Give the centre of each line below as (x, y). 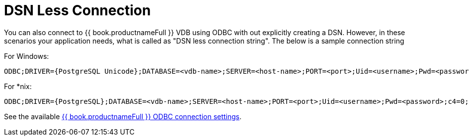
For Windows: (27, 56)
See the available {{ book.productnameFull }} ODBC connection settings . (123, 116)
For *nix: (18, 86)
